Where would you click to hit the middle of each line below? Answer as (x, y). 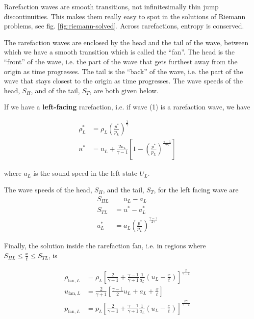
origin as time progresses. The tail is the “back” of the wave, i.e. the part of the (124, 71)
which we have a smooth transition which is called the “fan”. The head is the (119, 52)
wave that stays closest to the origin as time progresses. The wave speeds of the (123, 81)
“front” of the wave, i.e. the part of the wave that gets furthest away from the (121, 61)
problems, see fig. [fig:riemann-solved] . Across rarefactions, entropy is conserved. (124, 26)
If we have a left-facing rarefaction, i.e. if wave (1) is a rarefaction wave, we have (127, 107)
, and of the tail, (55, 90)
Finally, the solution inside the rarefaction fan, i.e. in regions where (105, 246)
